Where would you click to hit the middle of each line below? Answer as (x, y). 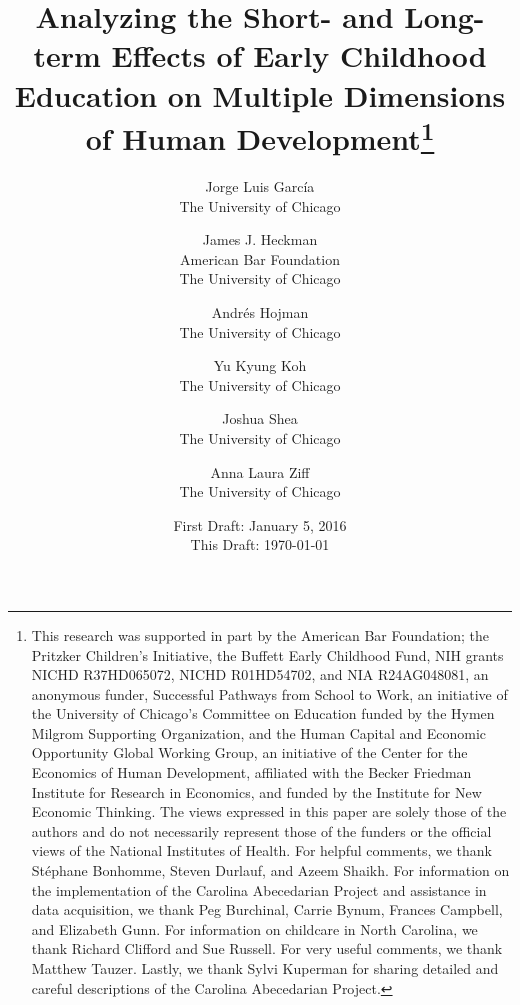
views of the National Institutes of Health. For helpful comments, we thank (262, 850)
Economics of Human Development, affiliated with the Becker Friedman (251, 772)
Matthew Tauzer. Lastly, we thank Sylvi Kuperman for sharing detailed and (265, 968)
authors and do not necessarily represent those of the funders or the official (261, 830)
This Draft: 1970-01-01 (260, 544)
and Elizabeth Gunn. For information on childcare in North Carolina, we (254, 928)
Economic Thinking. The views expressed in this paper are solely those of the (269, 811)
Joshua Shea (260, 418)
